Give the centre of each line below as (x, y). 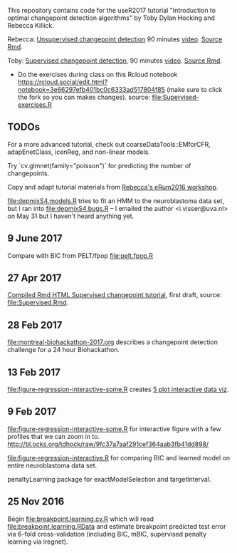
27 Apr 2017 (35, 278)
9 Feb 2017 (32, 412)
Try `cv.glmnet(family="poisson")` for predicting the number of (99, 165)
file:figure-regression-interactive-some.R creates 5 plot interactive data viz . (118, 389)
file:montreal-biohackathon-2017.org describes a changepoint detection (113, 342)
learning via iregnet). (38, 542)
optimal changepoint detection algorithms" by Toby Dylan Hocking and (111, 18)
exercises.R (35, 105)
